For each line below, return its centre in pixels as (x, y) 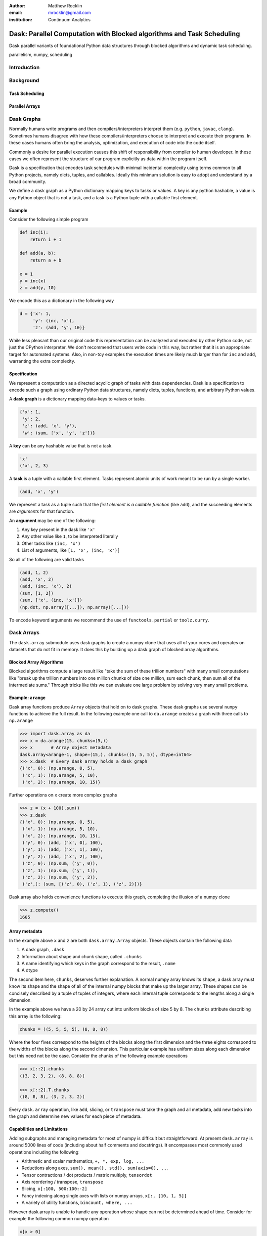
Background (24, 81)
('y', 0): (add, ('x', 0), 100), (63, 843)
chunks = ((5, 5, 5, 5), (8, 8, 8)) (64, 1029)
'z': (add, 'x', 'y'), (50, 426)
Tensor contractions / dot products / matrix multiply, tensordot (87, 1175)
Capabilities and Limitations (38, 1129)
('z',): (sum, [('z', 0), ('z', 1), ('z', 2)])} (82, 884)
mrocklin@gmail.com (70, 13)
